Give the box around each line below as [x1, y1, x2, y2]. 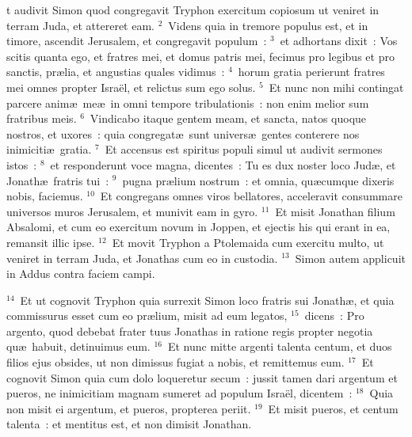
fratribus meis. [6, 110, 77, 127]
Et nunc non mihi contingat [269, 78, 404, 95]
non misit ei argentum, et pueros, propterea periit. [6, 400, 251, 416]
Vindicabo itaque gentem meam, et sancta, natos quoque [90, 110, 367, 127]
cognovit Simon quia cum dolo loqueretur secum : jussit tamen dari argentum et [6, 369, 398, 386]
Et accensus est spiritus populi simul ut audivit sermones [105, 141, 383, 158]
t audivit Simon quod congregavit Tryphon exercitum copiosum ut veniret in [6, 2, 380, 17]
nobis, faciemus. [6, 188, 83, 204]
